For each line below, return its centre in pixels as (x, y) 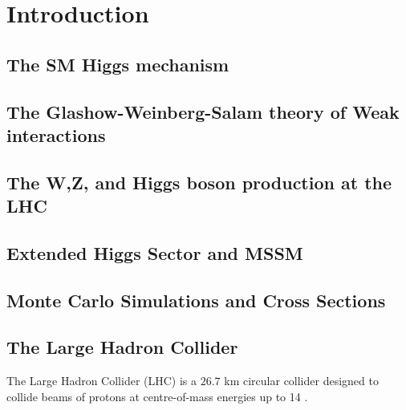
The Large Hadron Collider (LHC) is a (102, 381)
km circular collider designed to (301, 381)
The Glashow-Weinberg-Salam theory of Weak (203, 111)
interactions (56, 134)
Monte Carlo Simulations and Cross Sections (196, 300)
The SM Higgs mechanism (118, 64)
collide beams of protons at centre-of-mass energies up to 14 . (157, 396)
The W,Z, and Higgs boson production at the (199, 182)
